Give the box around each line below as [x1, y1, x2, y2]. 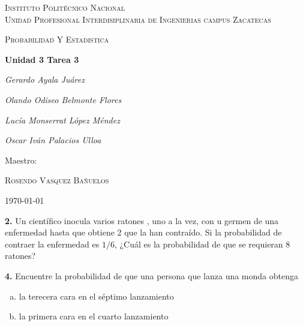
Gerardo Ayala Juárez [5, 73, 85, 86]
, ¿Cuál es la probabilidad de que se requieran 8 [114, 237, 290, 250]
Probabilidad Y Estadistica [5, 33, 109, 46]
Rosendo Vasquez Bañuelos [5, 174, 109, 186]
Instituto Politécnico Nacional [5, 1, 125, 13]
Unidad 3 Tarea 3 [5, 53, 79, 65]
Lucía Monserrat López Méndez [5, 113, 120, 126]
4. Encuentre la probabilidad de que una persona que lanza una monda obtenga [5, 269, 298, 282]
